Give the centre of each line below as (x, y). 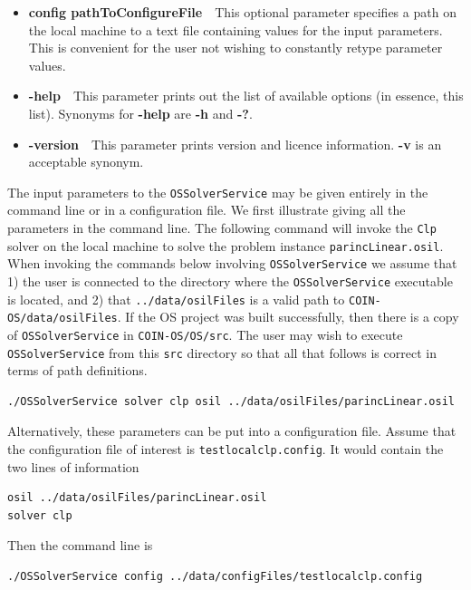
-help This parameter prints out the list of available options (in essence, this (246, 96)
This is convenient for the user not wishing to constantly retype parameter (235, 48)
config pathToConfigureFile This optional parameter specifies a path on (242, 12)
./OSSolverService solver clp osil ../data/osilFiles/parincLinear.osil (231, 401)
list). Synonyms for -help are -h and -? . (140, 113)
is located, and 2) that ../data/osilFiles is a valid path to (176, 299)
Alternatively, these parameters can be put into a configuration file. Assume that (232, 431)
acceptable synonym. (86, 162)
